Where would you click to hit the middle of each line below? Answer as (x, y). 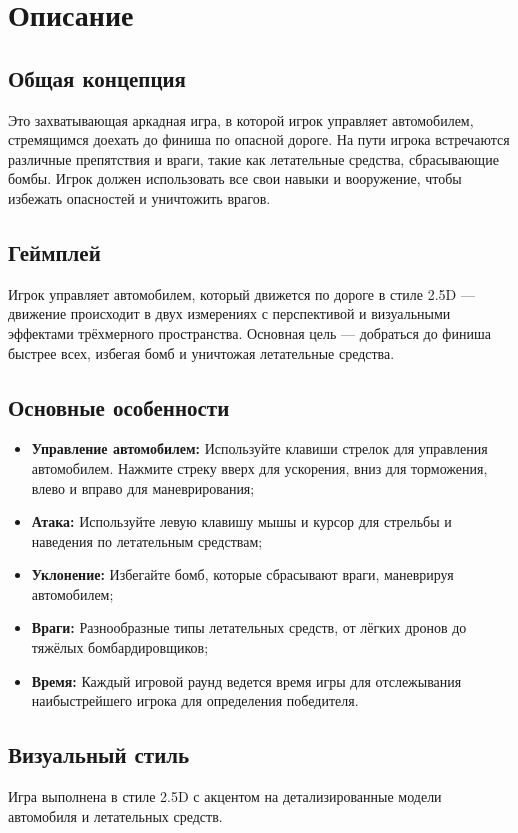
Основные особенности (119, 406)
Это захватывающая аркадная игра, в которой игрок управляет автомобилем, (241, 119)
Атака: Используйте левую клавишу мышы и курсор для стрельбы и (241, 521)
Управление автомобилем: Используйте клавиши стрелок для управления (259, 448)
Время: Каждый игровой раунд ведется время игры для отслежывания (246, 680)
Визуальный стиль (99, 754)
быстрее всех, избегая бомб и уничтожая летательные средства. (201, 352)
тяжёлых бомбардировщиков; (120, 647)
